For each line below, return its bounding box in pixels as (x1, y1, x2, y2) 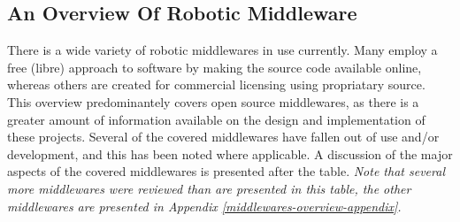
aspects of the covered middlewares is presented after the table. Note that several (7, 162, 445, 180)
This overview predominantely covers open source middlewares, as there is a (7, 92, 419, 111)
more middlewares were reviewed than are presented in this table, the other (7, 179, 411, 197)
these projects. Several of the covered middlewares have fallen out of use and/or (7, 127, 440, 146)
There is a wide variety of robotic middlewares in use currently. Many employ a (7, 41, 438, 59)
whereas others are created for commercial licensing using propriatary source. (7, 75, 425, 94)
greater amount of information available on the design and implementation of (7, 110, 425, 128)
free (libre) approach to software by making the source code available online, (7, 57, 422, 76)
